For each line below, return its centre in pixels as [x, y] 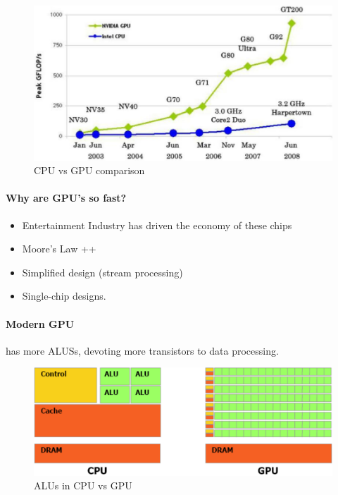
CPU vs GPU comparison [89, 170]
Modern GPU [40, 323]
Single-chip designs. [64, 296]
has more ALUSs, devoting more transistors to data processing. [142, 350]
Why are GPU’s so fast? [66, 198]
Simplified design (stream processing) [102, 272]
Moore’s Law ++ [59, 249]
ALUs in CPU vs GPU [83, 485]
